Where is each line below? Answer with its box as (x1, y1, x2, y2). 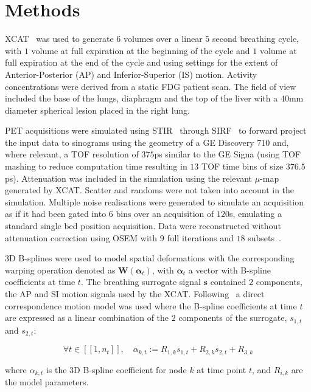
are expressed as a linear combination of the (5, 311, 169, 324)
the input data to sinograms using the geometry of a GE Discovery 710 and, (5, 136, 289, 148)
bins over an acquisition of (116, 207, 214, 220)
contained (210, 275, 246, 288)
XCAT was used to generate (5, 32, 114, 45)
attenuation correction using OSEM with (5, 231, 158, 244)
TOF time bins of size (201, 160, 284, 173)
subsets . (248, 231, 281, 244)
